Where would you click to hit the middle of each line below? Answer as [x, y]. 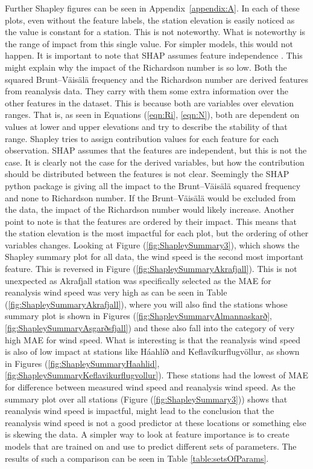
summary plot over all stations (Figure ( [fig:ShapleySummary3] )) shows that [146, 399]
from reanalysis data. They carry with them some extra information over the [147, 91]
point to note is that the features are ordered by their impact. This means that [151, 221]
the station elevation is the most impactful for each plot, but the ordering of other [157, 233]
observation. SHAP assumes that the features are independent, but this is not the [156, 150]
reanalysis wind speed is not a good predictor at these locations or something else [156, 422]
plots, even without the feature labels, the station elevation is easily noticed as [150, 20]
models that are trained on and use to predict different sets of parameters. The [151, 446]
